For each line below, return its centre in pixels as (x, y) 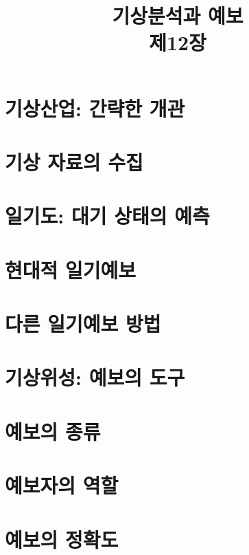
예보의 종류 (53, 431)
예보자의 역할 (62, 485)
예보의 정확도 (62, 539)
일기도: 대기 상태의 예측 (107, 216)
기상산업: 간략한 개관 (95, 108)
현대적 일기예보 (71, 269)
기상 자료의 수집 (74, 161)
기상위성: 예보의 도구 (95, 377)
